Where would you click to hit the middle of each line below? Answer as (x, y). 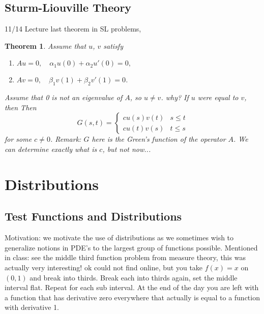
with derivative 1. (32, 307)
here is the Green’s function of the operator (159, 139)
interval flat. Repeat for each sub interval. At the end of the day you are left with (132, 287)
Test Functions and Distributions (93, 216)
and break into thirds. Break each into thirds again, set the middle (134, 277)
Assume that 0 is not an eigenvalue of (64, 97)
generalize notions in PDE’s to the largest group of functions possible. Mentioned (131, 247)
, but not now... (127, 149)
